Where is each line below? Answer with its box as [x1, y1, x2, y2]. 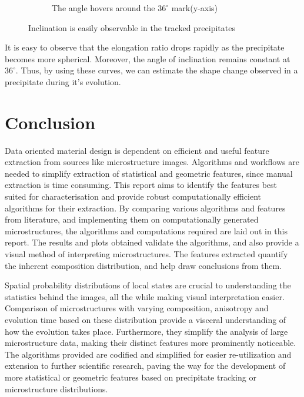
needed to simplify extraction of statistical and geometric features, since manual [5, 167, 293, 179]
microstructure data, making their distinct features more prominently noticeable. [5, 337, 296, 349]
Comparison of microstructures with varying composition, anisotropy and [5, 302, 269, 314]
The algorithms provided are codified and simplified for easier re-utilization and [5, 348, 292, 360]
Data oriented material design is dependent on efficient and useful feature [5, 144, 269, 156]
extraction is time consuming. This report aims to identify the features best [5, 179, 277, 191]
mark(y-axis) [171, 2, 218, 14]
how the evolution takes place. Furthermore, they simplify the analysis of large [5, 325, 288, 337]
